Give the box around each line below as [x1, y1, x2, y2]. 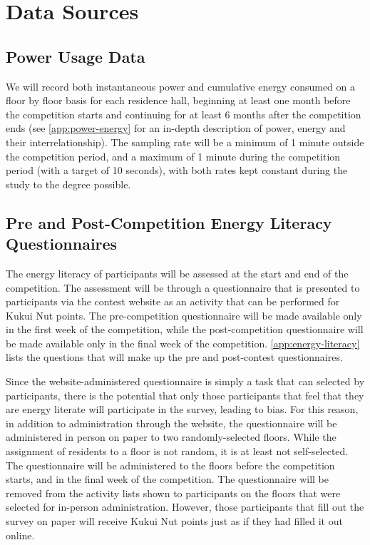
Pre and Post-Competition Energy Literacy [6, 211, 332, 233]
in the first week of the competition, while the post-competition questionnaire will [6, 322, 364, 337]
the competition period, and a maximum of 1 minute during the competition [6, 148, 341, 163]
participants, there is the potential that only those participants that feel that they [6, 387, 364, 402]
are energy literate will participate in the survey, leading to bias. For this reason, [6, 402, 359, 417]
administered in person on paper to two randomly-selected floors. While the [6, 429, 336, 444]
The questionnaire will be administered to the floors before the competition [6, 457, 335, 472]
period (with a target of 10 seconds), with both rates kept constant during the [6, 163, 348, 178]
